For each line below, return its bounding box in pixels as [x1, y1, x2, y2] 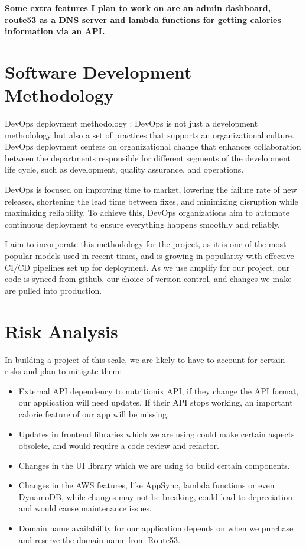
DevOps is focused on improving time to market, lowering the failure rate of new [5, 183, 297, 196]
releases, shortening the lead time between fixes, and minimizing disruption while [5, 194, 298, 207]
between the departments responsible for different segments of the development [5, 151, 291, 164]
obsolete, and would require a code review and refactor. [18, 439, 219, 452]
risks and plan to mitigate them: [5, 365, 122, 377]
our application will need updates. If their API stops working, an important [18, 396, 293, 408]
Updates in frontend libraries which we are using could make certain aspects [18, 427, 295, 440]
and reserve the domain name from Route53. [18, 533, 180, 546]
